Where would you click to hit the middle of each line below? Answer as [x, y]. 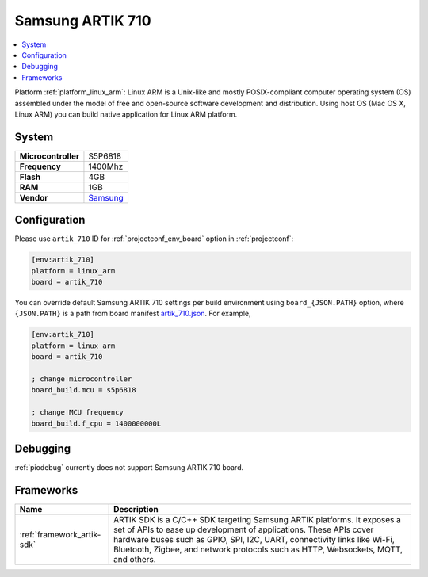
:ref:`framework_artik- [60, 534]
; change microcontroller [82, 379]
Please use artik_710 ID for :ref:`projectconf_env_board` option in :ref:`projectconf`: [154, 239]
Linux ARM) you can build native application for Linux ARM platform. [126, 114]
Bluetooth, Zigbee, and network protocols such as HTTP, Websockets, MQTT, [258, 549]
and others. [135, 559]
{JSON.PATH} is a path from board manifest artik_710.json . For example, [133, 314]
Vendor [34, 197]
